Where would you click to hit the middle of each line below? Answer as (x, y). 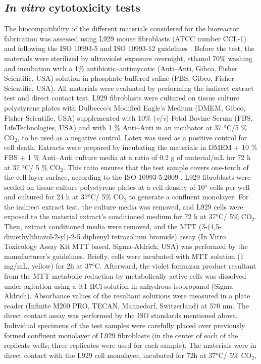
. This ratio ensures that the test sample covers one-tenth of (156, 167)
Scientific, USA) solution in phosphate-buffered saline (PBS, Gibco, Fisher (119, 78)
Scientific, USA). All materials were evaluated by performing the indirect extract (129, 88)
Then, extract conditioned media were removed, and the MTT (100, 226)
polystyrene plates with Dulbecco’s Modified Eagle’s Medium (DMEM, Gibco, (125, 107)
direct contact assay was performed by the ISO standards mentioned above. (121, 315)
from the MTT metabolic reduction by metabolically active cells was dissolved (125, 276)
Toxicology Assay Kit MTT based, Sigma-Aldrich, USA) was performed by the (126, 246)
